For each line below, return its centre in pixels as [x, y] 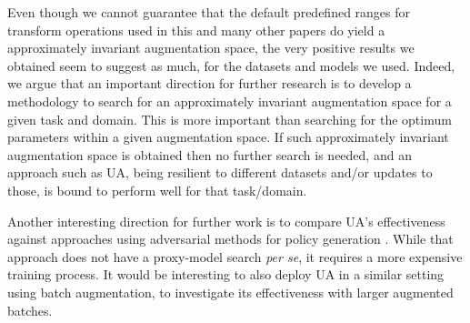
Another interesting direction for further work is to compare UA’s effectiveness [226, 221]
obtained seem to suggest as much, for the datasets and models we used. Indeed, [231, 65]
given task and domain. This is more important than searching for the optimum [230, 119]
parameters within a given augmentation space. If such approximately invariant [228, 137]
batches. [30, 310]
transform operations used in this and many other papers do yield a [196, 30]
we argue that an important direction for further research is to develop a [210, 83]
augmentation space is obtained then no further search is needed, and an [210, 154]
